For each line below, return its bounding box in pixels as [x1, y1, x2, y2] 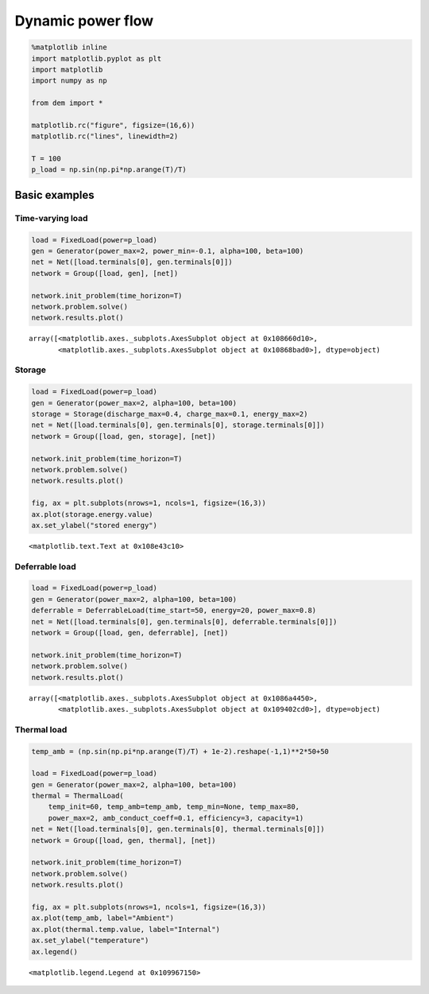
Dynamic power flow [14, 12, 154, 29]
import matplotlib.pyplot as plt [31, 54, 162, 63]
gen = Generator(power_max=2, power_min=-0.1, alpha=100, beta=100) [31, 247, 304, 255]
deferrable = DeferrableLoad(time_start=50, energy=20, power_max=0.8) [31, 606, 317, 615]
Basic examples [14, 188, 95, 202]
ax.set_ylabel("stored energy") [31, 521, 158, 530]
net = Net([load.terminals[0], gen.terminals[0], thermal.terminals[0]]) [31, 825, 325, 834]
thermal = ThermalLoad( [31, 791, 125, 801]
